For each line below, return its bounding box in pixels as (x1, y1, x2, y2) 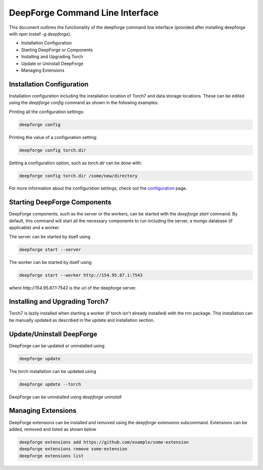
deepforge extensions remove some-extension (19, 446, 128, 452)
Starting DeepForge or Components (21, 47, 93, 53)
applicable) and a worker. (9, 225, 60, 231)
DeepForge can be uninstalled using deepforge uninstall (9, 394, 122, 400)
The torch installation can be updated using (9, 368, 96, 374)
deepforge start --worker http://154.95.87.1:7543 (19, 272, 143, 278)
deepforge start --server (19, 247, 81, 252)
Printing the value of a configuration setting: (9, 134, 97, 140)
